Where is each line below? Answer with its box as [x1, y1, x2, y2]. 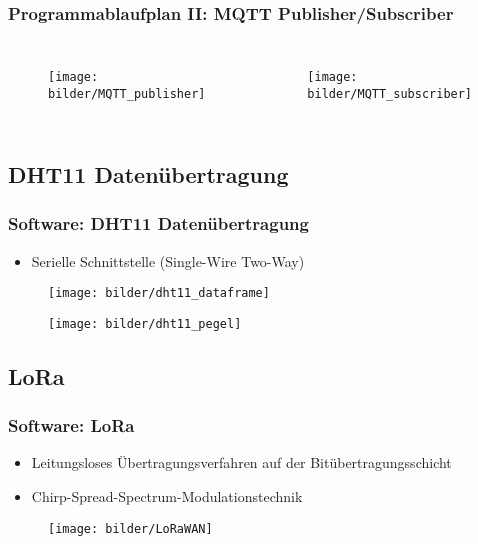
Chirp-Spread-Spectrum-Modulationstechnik [31, 486, 303, 507]
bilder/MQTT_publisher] [48, 86, 206, 101]
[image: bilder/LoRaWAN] [48, 521, 213, 536]
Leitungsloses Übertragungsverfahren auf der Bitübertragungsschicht [31, 452, 452, 473]
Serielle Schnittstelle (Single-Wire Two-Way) [31, 250, 305, 271]
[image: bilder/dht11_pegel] [48, 316, 242, 331]
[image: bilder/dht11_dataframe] [48, 286, 270, 301]
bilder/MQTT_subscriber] [307, 86, 473, 101]
